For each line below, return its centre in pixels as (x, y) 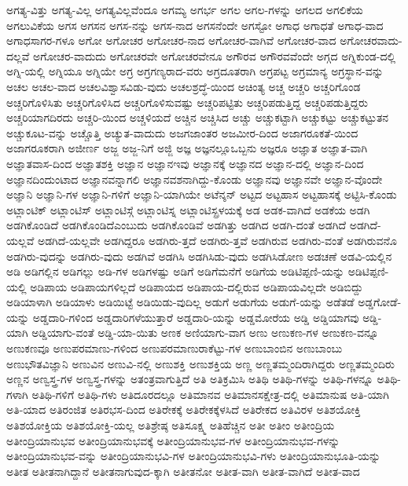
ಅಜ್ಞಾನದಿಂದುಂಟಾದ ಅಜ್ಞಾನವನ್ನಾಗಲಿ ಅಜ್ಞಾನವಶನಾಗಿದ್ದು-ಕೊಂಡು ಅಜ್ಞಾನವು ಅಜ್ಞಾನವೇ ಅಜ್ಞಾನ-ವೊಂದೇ (195, 179)
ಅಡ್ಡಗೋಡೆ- (380, 302)
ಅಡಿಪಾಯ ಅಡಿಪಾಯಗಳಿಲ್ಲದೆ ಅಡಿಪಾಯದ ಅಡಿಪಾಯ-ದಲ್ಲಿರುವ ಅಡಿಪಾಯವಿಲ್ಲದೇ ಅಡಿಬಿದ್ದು (197, 286)
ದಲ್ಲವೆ (18, 55)
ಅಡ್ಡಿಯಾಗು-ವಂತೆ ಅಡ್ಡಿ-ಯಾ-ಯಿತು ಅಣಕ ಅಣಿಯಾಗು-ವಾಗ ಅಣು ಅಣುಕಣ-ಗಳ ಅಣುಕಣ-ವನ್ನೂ (205, 333)
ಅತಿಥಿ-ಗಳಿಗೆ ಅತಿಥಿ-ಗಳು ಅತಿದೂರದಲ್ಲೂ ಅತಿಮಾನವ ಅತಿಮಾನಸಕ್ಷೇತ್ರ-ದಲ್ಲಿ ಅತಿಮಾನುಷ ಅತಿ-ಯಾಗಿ (210, 394)
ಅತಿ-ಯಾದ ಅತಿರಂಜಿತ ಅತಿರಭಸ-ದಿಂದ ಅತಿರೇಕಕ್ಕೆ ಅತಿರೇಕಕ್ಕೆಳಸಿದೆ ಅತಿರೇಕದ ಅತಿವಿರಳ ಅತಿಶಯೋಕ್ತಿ (184, 409)
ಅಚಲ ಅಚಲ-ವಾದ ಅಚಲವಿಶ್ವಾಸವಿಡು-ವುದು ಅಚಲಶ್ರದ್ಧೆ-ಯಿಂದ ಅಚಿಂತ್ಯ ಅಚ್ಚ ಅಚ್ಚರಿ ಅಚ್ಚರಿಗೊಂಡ (184, 86)
